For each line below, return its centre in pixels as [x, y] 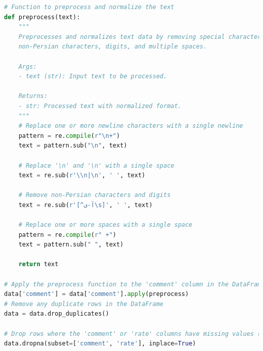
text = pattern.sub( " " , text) [71, 245]
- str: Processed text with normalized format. [100, 106]
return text [38, 264]
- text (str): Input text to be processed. [93, 77]
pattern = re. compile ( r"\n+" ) [69, 136]
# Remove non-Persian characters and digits [95, 195]
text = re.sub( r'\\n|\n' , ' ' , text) [82, 175]
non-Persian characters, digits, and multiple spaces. [113, 47]
